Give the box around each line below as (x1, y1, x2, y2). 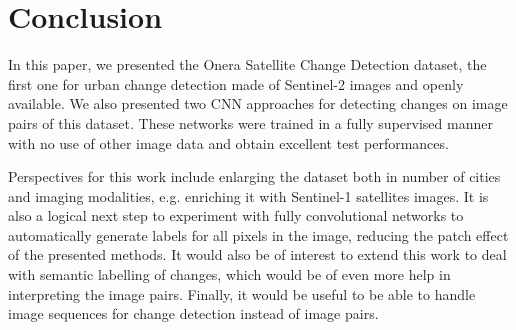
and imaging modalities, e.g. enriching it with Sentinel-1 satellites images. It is (8, 185, 489, 206)
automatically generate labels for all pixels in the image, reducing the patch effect (8, 224, 509, 245)
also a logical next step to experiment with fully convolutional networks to (8, 205, 464, 226)
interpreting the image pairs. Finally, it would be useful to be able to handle (8, 283, 476, 304)
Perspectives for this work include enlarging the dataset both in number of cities (8, 166, 501, 187)
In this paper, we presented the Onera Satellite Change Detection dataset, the (8, 54, 487, 75)
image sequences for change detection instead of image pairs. (8, 303, 379, 324)
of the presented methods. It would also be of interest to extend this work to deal (8, 244, 507, 265)
